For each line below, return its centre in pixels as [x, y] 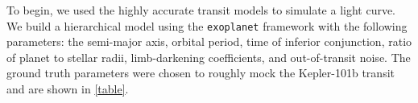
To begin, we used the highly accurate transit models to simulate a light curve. [201, 10]
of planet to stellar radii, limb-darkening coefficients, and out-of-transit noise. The [209, 57]
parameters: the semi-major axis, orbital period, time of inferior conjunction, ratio [209, 41]
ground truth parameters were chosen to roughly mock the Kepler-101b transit [201, 73]
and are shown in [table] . [68, 89]
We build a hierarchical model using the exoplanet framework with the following [207, 25]
